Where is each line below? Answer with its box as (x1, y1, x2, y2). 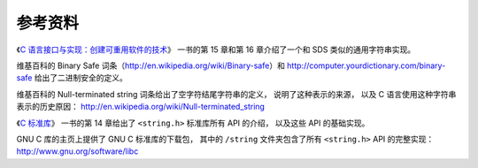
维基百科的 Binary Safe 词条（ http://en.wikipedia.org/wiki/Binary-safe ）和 (16, 60, 285, 71)
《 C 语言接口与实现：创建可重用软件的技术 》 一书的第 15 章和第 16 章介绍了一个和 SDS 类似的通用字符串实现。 (16, 44, 416, 55)
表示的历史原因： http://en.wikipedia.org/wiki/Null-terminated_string (16, 102, 266, 112)
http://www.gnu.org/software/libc (16, 146, 139, 157)
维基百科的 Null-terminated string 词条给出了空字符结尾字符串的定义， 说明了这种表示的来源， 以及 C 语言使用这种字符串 (16, 88, 457, 99)
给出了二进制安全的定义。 (34, 73, 128, 83)
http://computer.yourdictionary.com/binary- (286, 60, 446, 71)
